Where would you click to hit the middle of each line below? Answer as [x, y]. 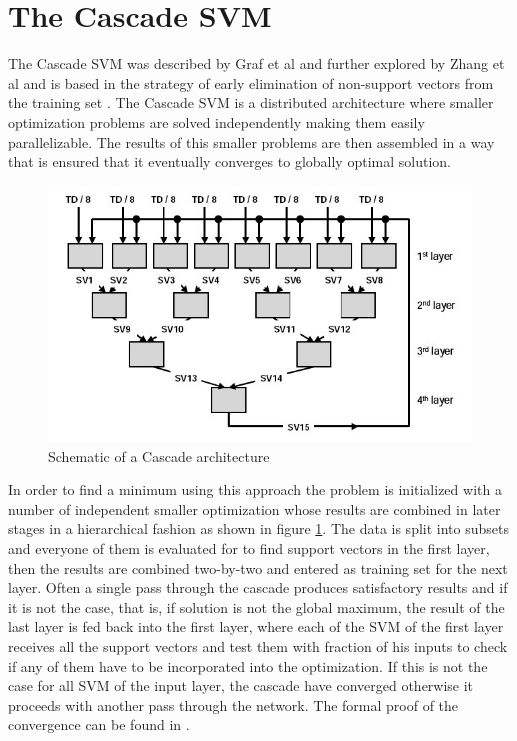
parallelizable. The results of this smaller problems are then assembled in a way [251, 141]
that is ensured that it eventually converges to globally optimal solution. [229, 161]
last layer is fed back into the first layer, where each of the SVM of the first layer [256, 626]
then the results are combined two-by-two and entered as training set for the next [258, 567]
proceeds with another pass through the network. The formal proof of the [233, 704]
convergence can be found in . [99, 724]
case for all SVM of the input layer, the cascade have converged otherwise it [241, 685]
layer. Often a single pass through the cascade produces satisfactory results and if [258, 587]
